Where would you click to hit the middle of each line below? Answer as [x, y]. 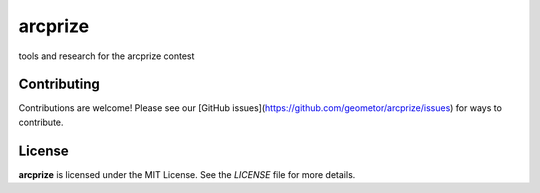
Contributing [59, 84]
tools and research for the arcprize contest [106, 56]
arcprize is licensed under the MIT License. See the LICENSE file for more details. [187, 174]
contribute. [41, 122]
